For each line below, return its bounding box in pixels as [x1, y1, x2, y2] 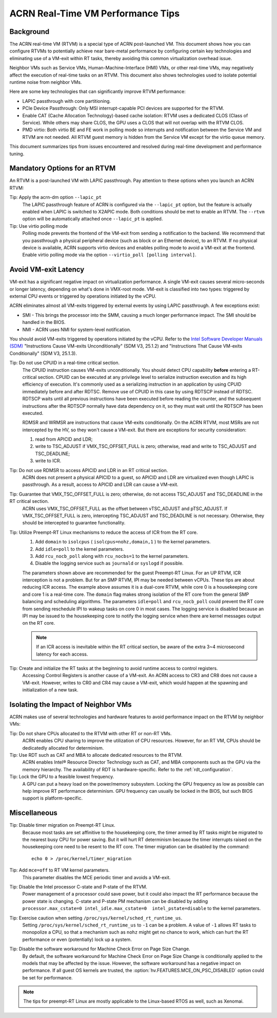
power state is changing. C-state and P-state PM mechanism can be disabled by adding [22, 898, 208, 904]
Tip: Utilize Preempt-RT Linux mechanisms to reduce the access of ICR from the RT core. [9, 529, 198, 535]
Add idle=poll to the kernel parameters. [35, 546, 124, 552]
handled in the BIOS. [22, 319, 66, 325]
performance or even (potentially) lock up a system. [22, 936, 132, 942]
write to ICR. [35, 458, 62, 464]
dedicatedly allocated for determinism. [22, 744, 104, 751]
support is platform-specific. [22, 795, 83, 802]
